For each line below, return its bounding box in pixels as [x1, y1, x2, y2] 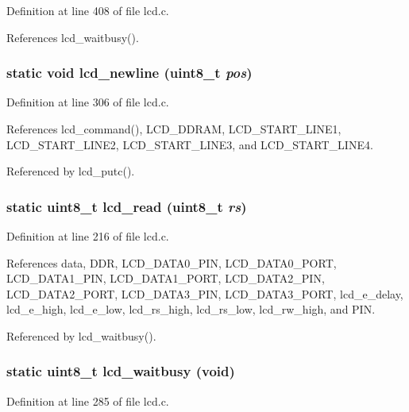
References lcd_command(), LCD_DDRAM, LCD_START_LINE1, [6, 121, 341, 137]
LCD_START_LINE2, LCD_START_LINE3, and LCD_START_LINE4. [6, 136, 373, 152]
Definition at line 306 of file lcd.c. [6, 94, 169, 110]
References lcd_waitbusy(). [6, 29, 139, 45]
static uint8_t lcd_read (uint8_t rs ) [6, 196, 247, 216]
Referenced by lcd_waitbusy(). [6, 327, 156, 344]
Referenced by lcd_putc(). [6, 163, 135, 179]
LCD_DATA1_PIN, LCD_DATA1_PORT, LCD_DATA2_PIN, [6, 270, 325, 287]
